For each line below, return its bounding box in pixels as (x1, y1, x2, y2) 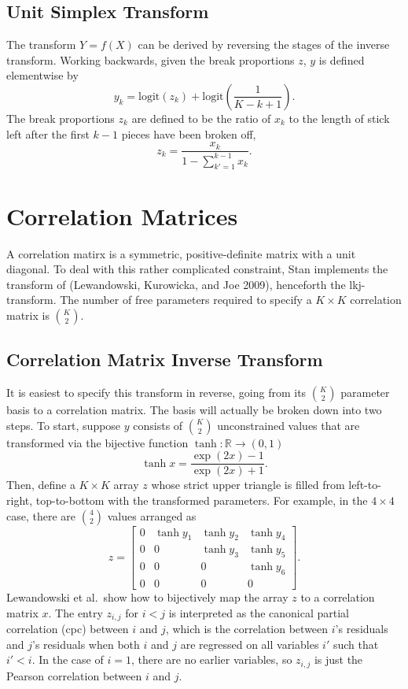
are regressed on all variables (180, 635, 319, 652)
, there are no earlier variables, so (130, 651, 292, 668)
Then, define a (6, 476, 75, 493)
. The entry (48, 604, 103, 620)
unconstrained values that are (217, 417, 360, 433)
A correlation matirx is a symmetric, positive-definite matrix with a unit (6, 245, 356, 261)
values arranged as (107, 507, 197, 524)
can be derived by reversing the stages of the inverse (138, 36, 390, 53)
